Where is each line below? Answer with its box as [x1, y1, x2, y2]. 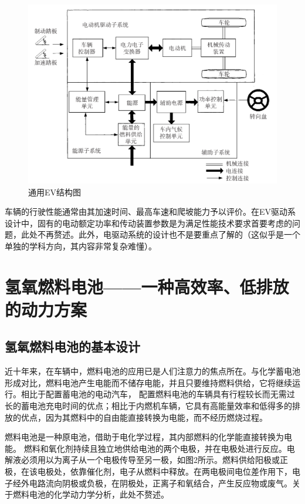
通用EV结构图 [28, 185, 82, 198]
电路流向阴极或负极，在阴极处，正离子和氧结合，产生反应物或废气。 [29, 476, 292, 489]
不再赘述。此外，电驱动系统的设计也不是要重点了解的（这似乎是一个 [37, 228, 300, 241]
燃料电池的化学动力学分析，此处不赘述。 [12, 488, 169, 500]
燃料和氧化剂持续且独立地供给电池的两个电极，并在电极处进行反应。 [23, 442, 287, 454]
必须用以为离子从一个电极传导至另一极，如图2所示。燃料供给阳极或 [21, 454, 280, 466]
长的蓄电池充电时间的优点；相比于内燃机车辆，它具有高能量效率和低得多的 [5, 400, 292, 412]
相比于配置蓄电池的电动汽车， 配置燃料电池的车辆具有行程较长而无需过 [21, 388, 295, 400]
